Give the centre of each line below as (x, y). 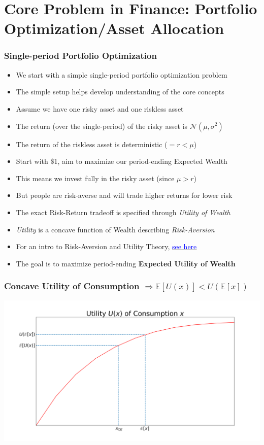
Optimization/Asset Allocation (114, 28)
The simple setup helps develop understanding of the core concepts (120, 92)
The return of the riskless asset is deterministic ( (92, 144)
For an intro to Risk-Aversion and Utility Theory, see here (106, 246)
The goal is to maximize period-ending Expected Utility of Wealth (126, 263)
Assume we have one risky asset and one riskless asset (100, 108)
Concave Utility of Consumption (72, 286)
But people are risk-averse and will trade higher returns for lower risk (124, 195)
